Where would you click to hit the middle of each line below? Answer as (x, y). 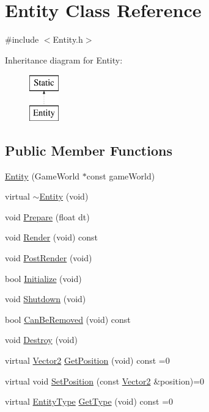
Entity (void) (64, 196)
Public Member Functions (89, 150)
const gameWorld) (121, 175)
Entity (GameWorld (42, 175)
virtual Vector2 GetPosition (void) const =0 (87, 360)
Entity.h (68, 39)
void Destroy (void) (41, 340)
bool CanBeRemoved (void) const (68, 319)
